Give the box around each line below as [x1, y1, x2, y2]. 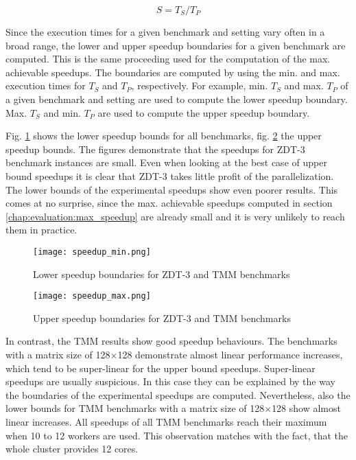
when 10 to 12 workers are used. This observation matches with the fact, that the [5, 428, 348, 442]
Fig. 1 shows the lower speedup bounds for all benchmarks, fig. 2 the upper [5, 128, 322, 143]
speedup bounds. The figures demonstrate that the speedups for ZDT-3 [5, 141, 305, 156]
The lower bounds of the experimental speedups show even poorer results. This [5, 182, 338, 196]
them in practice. [5, 222, 78, 237]
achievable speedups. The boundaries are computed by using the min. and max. [5, 65, 340, 79]
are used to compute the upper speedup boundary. [97, 105, 310, 119]
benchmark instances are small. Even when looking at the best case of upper [5, 155, 327, 170]
